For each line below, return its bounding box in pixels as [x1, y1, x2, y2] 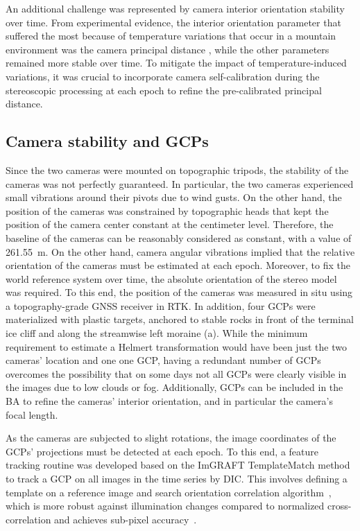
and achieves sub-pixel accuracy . [54, 512, 197, 526]
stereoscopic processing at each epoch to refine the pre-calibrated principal [6, 82, 322, 97]
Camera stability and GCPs [6, 130, 209, 152]
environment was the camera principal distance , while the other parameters [6, 42, 329, 56]
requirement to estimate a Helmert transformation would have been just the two [6, 339, 347, 354]
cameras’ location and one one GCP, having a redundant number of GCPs [6, 353, 321, 367]
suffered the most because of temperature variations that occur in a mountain [6, 28, 336, 43]
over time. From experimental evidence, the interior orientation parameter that [6, 15, 341, 29]
